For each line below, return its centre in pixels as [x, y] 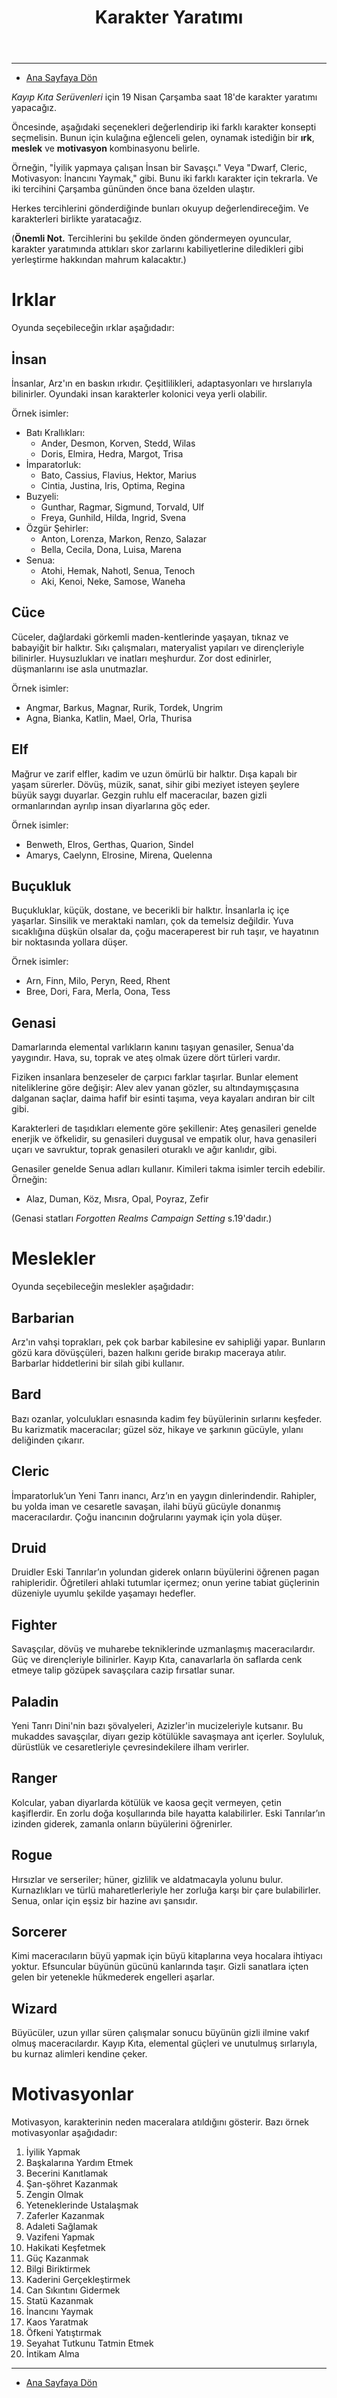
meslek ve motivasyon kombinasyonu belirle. [106, 148]
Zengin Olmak [54, 2195]
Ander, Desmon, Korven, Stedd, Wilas [118, 443]
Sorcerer [39, 1932]
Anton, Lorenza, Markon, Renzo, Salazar [124, 538]
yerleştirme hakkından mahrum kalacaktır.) [99, 260]
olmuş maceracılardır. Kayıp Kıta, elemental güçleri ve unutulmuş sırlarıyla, [164, 2043]
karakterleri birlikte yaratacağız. [77, 219]
